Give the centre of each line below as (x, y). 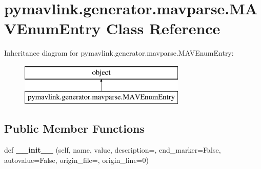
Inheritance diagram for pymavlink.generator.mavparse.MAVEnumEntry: (119, 53)
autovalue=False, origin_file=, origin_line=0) (76, 160)
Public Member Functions (74, 128)
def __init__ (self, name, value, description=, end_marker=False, (113, 150)
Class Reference (163, 28)
